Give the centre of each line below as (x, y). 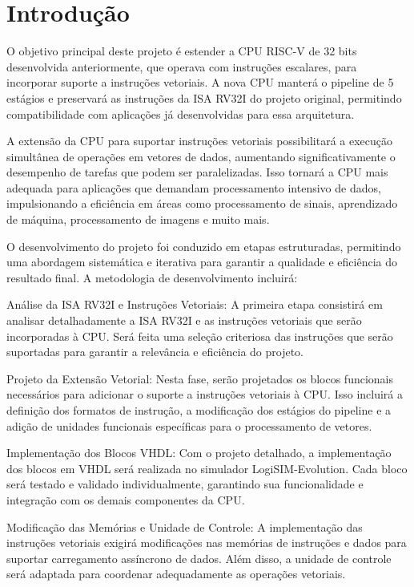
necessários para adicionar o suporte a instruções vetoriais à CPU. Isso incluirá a (205, 394)
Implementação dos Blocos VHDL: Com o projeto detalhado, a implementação (199, 453)
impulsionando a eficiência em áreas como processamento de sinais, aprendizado (202, 203)
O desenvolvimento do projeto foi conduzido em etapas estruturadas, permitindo (204, 246)
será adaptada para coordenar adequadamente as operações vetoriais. (176, 574)
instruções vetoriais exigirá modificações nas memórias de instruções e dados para (207, 542)
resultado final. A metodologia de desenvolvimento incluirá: (152, 277)
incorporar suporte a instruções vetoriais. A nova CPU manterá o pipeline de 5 (200, 82)
